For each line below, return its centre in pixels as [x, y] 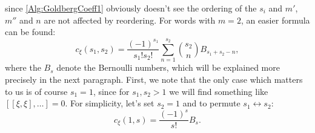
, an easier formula [275, 20]
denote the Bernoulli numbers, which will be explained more [168, 67]
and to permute [211, 103]
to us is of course [36, 91]
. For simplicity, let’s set [110, 103]
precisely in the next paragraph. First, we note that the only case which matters [154, 79]
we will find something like [219, 91]
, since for [111, 91]
